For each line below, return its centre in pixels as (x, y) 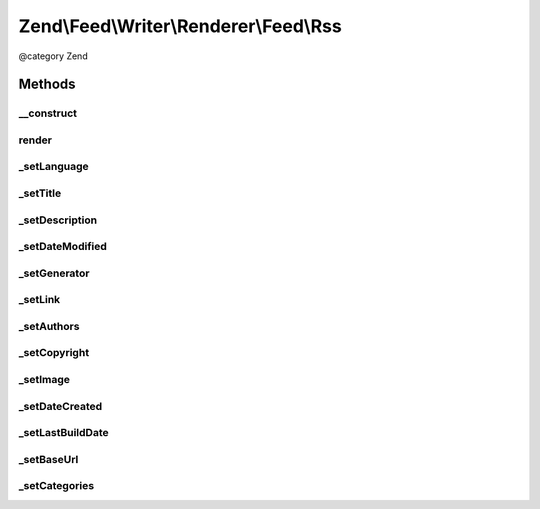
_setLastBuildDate (63, 433)
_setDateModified (62, 247)
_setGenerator (54, 273)
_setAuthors (49, 326)
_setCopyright (54, 353)
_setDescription (58, 220)
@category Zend (53, 56)
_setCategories (56, 486)
